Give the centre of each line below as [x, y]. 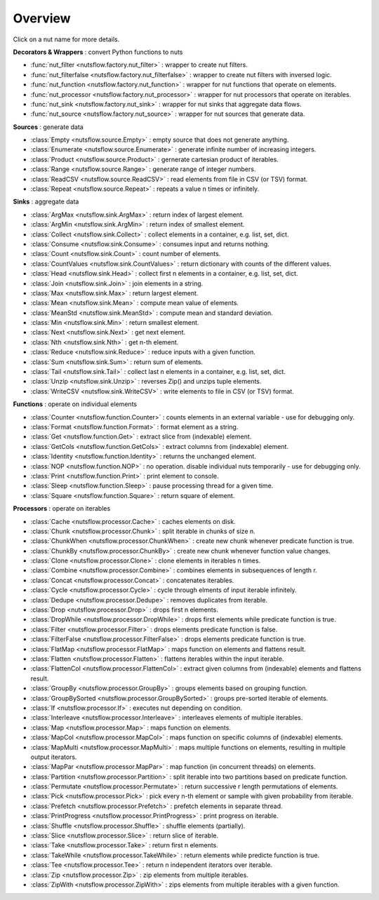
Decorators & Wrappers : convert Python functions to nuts [98, 52]
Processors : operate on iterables [62, 509]
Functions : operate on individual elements [75, 404]
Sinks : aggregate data [46, 202]
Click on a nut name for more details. [66, 39]
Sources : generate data [48, 127]
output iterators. [54, 757]
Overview [42, 18]
